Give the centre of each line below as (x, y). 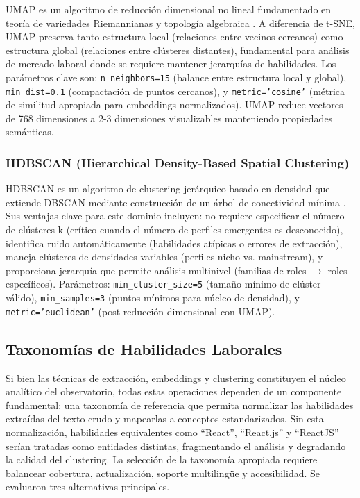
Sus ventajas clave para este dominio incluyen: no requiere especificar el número (175, 216)
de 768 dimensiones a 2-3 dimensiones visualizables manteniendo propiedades (169, 118)
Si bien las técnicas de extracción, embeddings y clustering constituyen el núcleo (176, 377)
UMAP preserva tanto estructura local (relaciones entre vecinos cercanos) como (174, 36)
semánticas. (30, 132)
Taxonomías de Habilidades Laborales (144, 348)
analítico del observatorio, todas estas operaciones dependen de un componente (174, 391)
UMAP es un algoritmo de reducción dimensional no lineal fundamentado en (169, 9)
